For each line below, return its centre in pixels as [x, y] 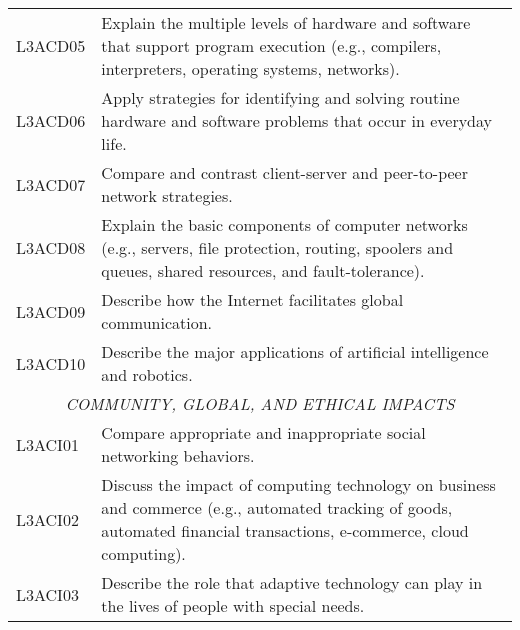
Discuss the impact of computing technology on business [298, 484]
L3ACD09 [51, 311]
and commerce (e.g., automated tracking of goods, [277, 507]
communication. [157, 322]
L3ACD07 [51, 184]
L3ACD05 [51, 45]
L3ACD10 [51, 363]
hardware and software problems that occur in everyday [297, 120]
